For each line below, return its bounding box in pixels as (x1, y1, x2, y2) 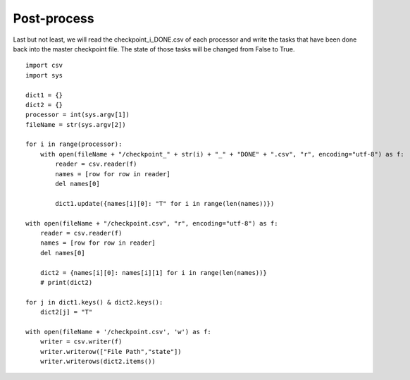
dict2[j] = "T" (39, 308, 93, 317)
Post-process (13, 11, 94, 26)
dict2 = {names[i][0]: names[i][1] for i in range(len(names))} (39, 269, 267, 276)
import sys (25, 71, 63, 79)
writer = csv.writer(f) (39, 338, 123, 345)
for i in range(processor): (25, 140, 123, 148)
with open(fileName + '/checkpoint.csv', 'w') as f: (25, 328, 211, 336)
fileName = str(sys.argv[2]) (25, 121, 126, 128)
